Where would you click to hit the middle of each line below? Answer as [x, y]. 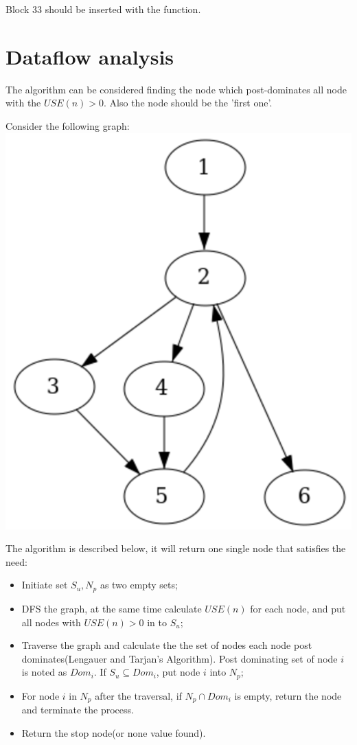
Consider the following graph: [68, 125]
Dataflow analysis [90, 56]
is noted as [44, 672]
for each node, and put [298, 608]
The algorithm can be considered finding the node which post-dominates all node [176, 89]
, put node [178, 672]
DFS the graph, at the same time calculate [112, 608]
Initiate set [45, 585]
